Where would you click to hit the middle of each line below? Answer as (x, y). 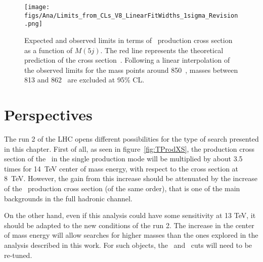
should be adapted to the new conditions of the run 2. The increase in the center (129, 225)
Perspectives (48, 115)
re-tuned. (18, 255)
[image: (37, 7)
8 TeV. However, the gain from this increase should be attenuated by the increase (131, 178)
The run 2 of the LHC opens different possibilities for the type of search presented (131, 139)
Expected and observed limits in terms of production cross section (128, 40)
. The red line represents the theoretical (162, 50)
